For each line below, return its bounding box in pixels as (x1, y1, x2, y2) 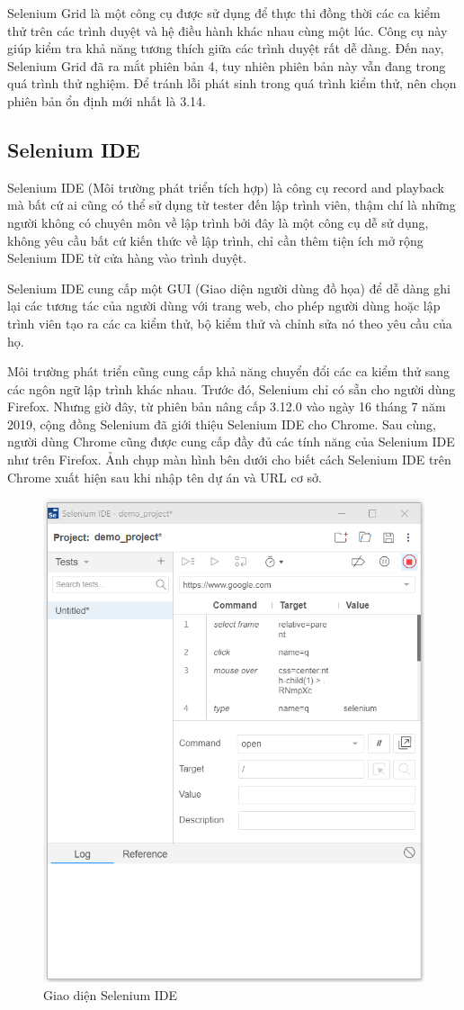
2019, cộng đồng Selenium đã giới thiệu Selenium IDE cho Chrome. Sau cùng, (7, 414, 436, 433)
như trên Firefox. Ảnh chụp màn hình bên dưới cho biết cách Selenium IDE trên (7, 450, 451, 469)
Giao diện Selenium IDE (43, 985, 178, 1004)
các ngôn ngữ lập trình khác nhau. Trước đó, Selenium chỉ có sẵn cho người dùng (7, 379, 456, 398)
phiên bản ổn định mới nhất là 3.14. (7, 91, 206, 110)
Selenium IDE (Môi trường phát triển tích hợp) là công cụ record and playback (7, 177, 444, 196)
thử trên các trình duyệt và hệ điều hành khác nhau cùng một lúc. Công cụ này (7, 21, 448, 40)
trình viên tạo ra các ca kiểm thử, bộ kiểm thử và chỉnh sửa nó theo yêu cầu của (7, 313, 452, 332)
